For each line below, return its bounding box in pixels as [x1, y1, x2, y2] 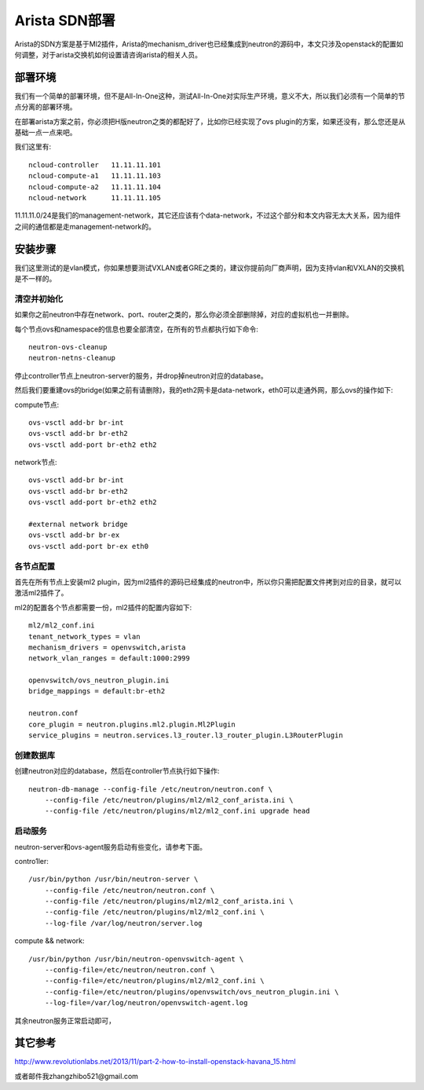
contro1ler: [14, 856, 49, 865]
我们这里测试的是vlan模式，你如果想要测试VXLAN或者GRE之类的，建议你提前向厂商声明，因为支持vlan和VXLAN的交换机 [14, 263, 404, 272]
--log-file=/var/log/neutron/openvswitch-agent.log [44, 998, 248, 1008]
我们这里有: [14, 142, 52, 152]
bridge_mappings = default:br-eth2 [28, 687, 166, 696]
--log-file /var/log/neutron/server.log [44, 919, 203, 927]
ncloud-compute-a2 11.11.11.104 [28, 182, 161, 192]
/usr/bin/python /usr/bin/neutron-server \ [28, 875, 199, 883]
